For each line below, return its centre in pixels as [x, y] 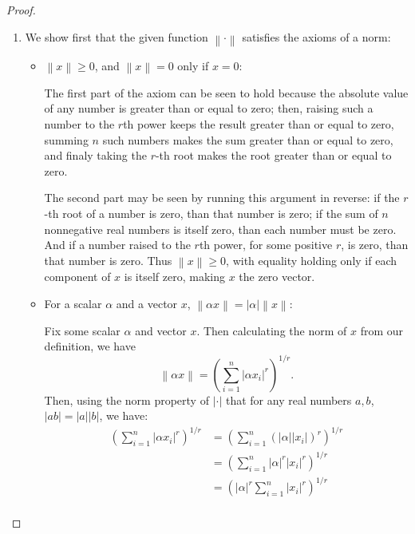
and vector [161, 330]
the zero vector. [277, 277]
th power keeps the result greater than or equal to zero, [259, 124]
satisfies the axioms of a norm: [316, 36]
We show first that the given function [117, 36]
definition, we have [90, 346]
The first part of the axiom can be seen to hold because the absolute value [226, 92]
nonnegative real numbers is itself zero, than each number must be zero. [220, 229]
